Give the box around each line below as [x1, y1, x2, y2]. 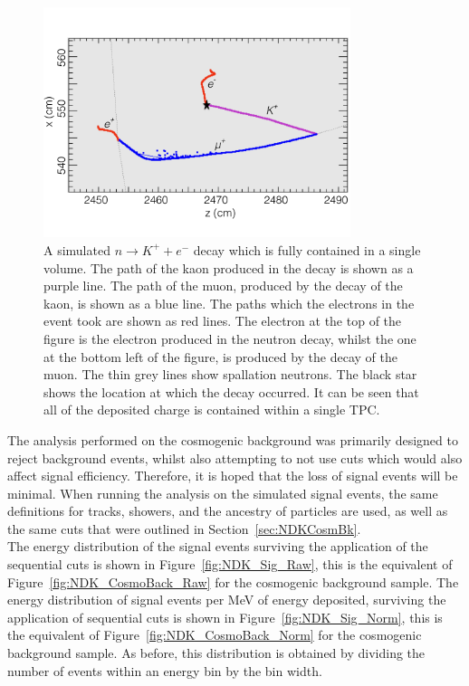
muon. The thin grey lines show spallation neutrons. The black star [43, 365, 417, 384]
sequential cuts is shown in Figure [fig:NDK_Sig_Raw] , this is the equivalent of [7, 555, 453, 574]
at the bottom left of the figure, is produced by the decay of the [43, 347, 397, 366]
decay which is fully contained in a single [193, 240, 421, 259]
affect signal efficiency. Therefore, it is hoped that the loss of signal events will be [7, 466, 458, 485]
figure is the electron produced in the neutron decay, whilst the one [43, 329, 416, 348]
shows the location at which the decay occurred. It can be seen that [43, 382, 419, 401]
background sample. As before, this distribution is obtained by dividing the [7, 643, 426, 662]
